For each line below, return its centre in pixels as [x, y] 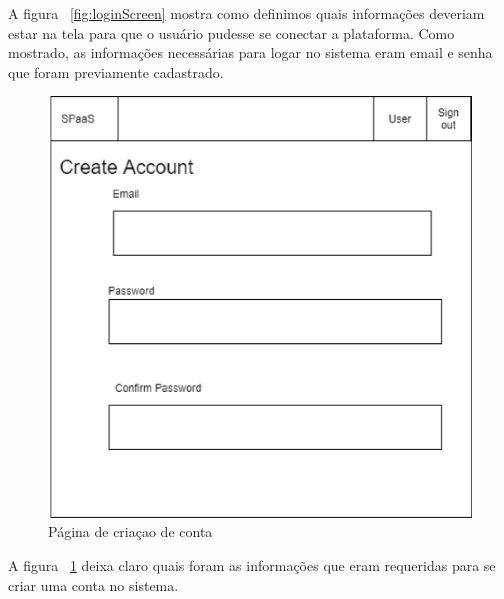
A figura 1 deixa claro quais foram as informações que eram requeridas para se [252, 565]
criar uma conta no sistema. [93, 584]
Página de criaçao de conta [130, 531]
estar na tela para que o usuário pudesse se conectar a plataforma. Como [231, 32]
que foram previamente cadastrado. [116, 71]
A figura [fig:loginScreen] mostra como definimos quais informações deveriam [246, 13]
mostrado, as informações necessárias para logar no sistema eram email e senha [250, 52]
